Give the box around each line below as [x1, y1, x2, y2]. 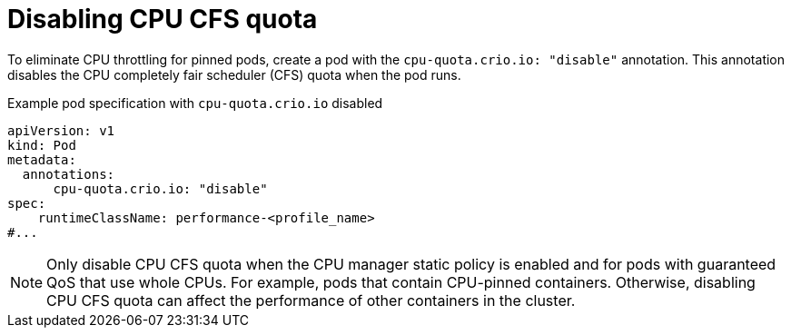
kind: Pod [7, 137, 76, 153]
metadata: [7, 152, 76, 167]
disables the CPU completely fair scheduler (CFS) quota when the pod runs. [7, 66, 461, 83]
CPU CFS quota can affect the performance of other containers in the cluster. [46, 291, 576, 310]
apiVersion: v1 [7, 123, 115, 138]
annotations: [22, 166, 115, 182]
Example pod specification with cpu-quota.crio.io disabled [7, 94, 383, 111]
